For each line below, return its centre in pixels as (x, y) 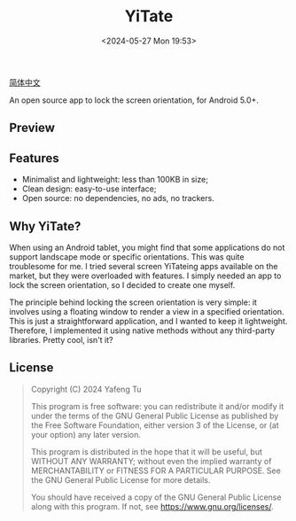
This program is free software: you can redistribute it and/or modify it (157, 406)
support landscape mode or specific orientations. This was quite (127, 257)
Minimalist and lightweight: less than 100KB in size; (115, 180)
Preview (32, 128)
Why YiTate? (45, 226)
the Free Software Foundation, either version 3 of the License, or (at (155, 425)
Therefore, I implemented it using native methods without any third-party (142, 330)
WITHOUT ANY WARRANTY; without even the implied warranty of (151, 461)
